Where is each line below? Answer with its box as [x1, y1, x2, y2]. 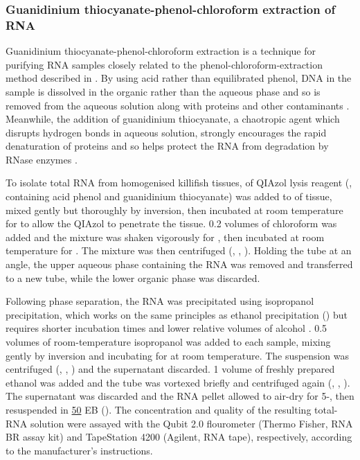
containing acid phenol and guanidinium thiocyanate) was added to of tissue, [6, 189, 332, 204]
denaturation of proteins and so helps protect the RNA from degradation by [6, 139, 329, 153]
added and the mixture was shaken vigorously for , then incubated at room [6, 229, 325, 244]
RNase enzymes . [6, 152, 78, 166]
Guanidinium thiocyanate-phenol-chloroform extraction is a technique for [6, 44, 316, 58]
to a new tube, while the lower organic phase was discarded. [6, 270, 260, 285]
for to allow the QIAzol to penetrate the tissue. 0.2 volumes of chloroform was [6, 216, 337, 231]
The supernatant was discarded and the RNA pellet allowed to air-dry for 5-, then [6, 389, 354, 403]
